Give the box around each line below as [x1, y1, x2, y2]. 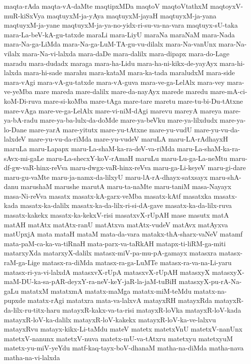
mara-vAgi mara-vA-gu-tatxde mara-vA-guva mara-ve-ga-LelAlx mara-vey [4, 77, 225, 87]
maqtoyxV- [210, 1, 243, 11]
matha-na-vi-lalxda [4, 352, 60, 362]
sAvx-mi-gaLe [4, 153, 44, 163]
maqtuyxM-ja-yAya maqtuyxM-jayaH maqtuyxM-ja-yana [46, 10, 217, 20]
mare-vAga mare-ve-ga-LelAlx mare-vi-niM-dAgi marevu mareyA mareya [4, 105, 221, 115]
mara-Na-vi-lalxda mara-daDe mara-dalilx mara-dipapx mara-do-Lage [22, 48, 230, 58]
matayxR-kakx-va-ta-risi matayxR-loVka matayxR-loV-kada [62, 305, 241, 315]
